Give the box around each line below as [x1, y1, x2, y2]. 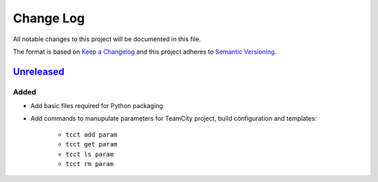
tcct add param [65, 130, 118, 139]
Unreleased [13, 66, 65, 77]
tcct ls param [65, 150, 114, 158]
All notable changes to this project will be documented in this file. [13, 35, 202, 43]
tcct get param [65, 140, 118, 149]
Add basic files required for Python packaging [30, 102, 164, 110]
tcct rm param [65, 160, 114, 168]
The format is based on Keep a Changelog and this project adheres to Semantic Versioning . [13, 47, 276, 56]
